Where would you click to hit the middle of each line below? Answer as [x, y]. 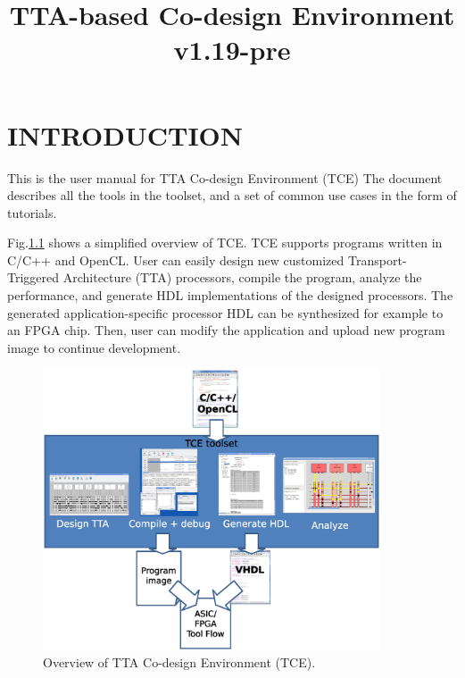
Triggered [33, 277]
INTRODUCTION [125, 134]
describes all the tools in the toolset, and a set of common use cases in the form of [232, 195]
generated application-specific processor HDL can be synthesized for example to [225, 312]
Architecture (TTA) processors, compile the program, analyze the [242, 277]
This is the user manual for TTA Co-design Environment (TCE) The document [225, 177]
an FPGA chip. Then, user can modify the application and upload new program [226, 330]
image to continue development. [94, 347]
